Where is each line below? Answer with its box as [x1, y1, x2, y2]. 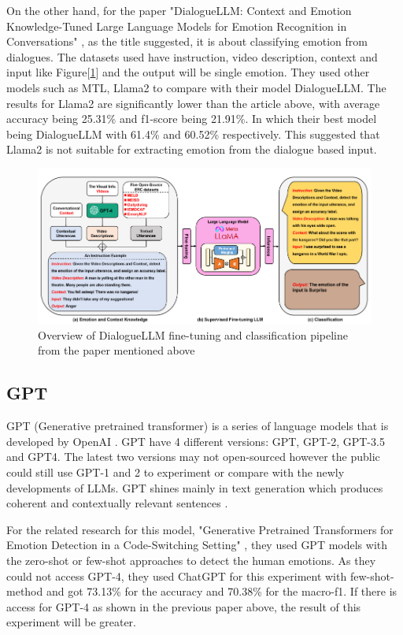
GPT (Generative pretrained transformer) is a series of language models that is [6, 418, 389, 434]
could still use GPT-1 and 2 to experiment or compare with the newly [6, 464, 345, 481]
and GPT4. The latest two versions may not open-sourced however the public [6, 448, 380, 465]
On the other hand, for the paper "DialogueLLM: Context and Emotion [6, 2, 352, 18]
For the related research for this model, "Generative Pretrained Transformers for [6, 521, 394, 537]
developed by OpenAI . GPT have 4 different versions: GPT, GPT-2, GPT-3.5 [6, 433, 385, 449]
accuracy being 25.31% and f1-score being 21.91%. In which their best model [6, 110, 377, 127]
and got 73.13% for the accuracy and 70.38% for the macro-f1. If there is [46, 583, 397, 600]
